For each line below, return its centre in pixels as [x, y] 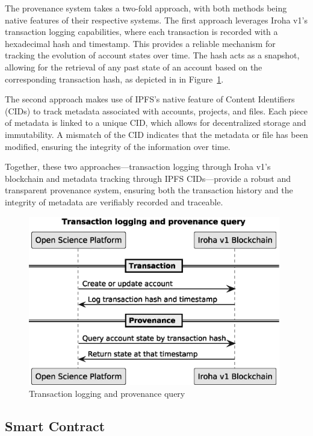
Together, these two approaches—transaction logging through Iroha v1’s [138, 167]
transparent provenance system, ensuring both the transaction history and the [149, 190]
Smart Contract [55, 425]
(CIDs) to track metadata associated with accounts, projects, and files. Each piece [156, 111]
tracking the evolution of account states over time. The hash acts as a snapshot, [152, 55]
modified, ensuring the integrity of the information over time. [118, 146]
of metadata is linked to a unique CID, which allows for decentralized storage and [156, 123]
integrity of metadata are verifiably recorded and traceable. [114, 201]
